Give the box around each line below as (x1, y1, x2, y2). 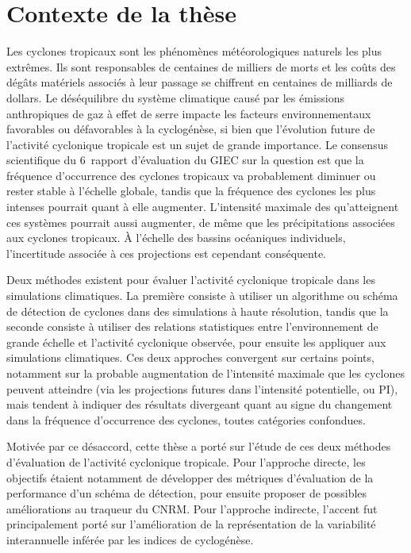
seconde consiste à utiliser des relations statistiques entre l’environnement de (6, 318, 378, 335)
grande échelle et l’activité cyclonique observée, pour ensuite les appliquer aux (6, 333, 386, 350)
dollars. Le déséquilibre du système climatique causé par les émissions (6, 89, 345, 106)
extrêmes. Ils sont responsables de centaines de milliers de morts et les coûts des (6, 58, 396, 75)
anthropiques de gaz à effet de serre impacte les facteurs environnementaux (6, 105, 371, 121)
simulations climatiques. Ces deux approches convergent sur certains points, (6, 349, 375, 366)
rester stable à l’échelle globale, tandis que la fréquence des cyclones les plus (6, 182, 376, 199)
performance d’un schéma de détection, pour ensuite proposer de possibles (6, 485, 367, 501)
